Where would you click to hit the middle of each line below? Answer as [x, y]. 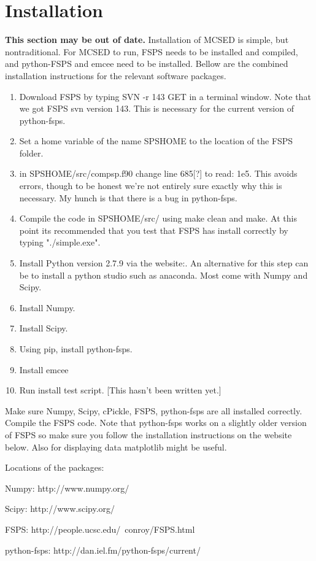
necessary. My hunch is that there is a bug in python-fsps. [128, 197]
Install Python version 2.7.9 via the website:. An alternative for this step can [164, 263]
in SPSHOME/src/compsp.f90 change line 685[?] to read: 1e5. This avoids [158, 173]
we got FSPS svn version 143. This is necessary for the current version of [156, 108]
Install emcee [44, 369]
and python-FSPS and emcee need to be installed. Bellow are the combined [147, 64]
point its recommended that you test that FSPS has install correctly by [154, 230]
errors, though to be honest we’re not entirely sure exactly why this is [151, 186]
